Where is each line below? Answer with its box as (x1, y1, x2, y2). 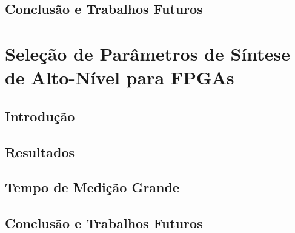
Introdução (5, 106, 75, 125)
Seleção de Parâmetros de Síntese (5, 41, 291, 66)
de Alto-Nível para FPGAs (5, 65, 234, 90)
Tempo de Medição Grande (5, 178, 179, 197)
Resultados (5, 142, 75, 161)
